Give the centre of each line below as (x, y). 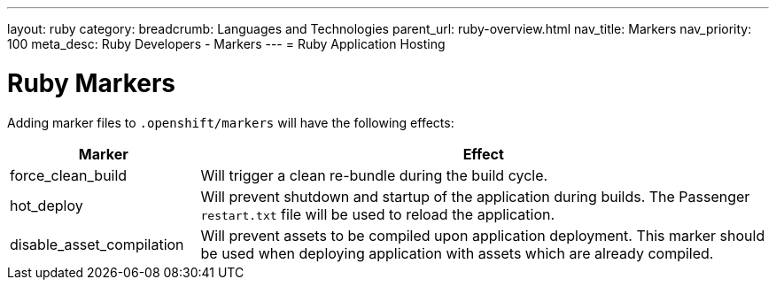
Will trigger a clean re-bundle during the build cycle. (374, 175)
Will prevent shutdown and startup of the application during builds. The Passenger (475, 196)
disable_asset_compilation (97, 244)
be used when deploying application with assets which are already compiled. (457, 253)
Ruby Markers (92, 83)
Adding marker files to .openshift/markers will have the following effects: (231, 122)
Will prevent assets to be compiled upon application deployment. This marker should (483, 235)
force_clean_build (69, 175)
